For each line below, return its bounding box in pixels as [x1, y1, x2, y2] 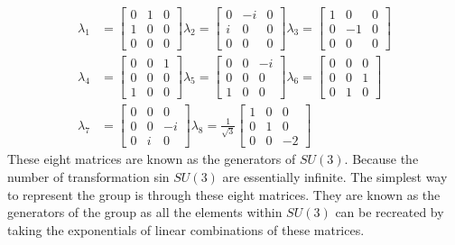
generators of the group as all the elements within [7, 203, 283, 222]
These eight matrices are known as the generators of [7, 150, 296, 168]
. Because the [344, 150, 419, 168]
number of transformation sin [7, 167, 170, 186]
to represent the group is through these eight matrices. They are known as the [7, 185, 441, 204]
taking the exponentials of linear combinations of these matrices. [7, 220, 365, 239]
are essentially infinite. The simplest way [222, 167, 448, 186]
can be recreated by [335, 203, 444, 222]
